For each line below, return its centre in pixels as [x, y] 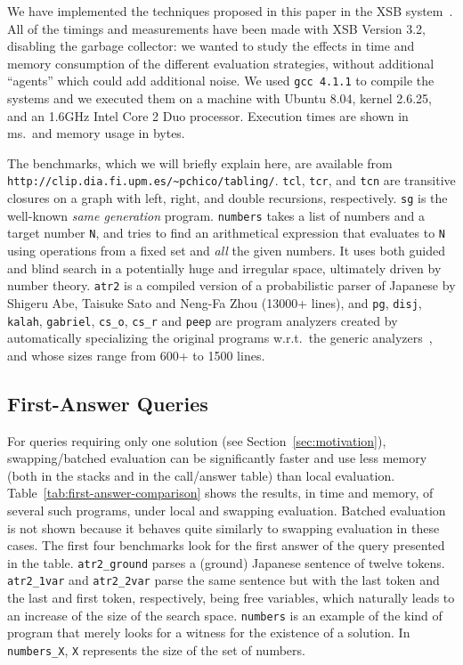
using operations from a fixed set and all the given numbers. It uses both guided [226, 251]
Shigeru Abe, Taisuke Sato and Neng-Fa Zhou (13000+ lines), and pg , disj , [215, 302]
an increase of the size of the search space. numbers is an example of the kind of [225, 615]
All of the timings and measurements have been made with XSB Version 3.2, [216, 28]
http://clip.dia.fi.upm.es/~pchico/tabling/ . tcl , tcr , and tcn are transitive [231, 180]
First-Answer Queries [108, 403]
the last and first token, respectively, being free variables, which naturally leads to [231, 598]
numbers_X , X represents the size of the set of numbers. [156, 649]
